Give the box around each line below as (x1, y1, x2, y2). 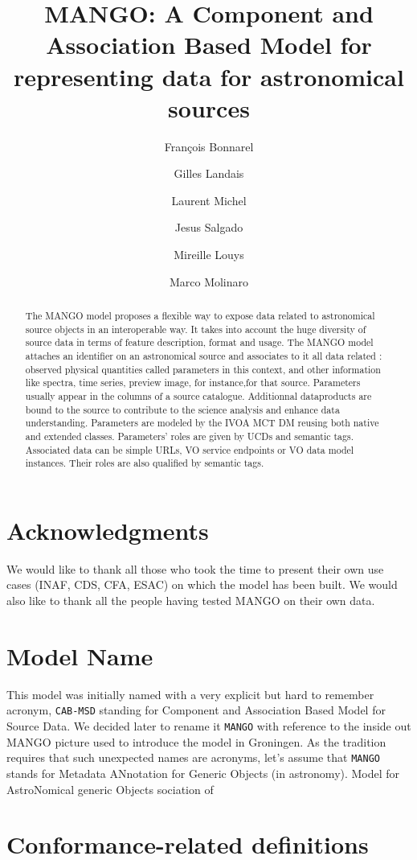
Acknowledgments (6, 513, 209, 546)
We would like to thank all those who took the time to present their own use (6, 560, 384, 577)
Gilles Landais (174, 165, 244, 182)
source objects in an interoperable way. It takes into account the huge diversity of (25, 322, 366, 335)
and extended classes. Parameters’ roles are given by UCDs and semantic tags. (25, 429, 354, 442)
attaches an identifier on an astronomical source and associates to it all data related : (25, 349, 382, 363)
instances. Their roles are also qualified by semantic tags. (25, 456, 264, 470)
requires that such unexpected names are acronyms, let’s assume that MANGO (6, 749, 380, 766)
